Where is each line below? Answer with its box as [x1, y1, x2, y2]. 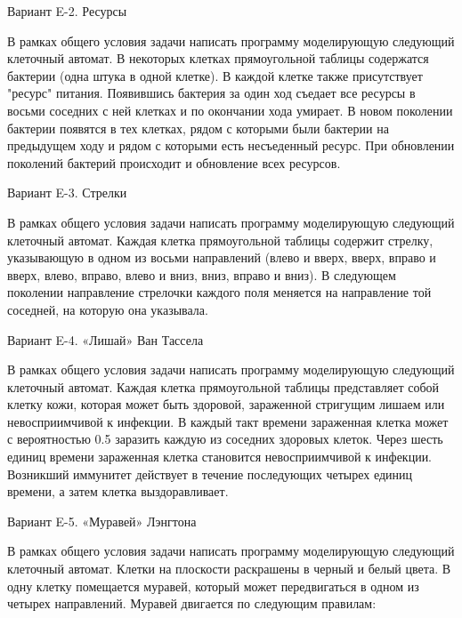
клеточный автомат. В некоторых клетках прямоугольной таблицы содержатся [7, 49, 429, 68]
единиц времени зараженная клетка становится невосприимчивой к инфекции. [7, 447, 433, 466]
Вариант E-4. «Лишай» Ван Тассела [7, 330, 204, 349]
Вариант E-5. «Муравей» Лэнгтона [7, 511, 197, 530]
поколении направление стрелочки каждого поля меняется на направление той [7, 283, 432, 301]
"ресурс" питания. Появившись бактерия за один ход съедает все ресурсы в [7, 84, 416, 102]
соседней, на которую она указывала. [7, 300, 208, 318]
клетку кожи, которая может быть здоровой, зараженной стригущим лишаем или [7, 395, 445, 413]
